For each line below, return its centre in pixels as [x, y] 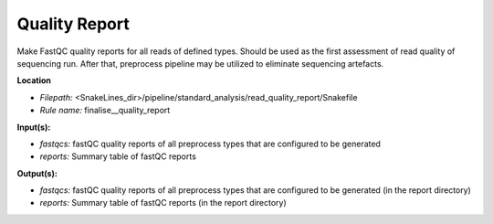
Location [34, 80]
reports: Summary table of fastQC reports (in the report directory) [163, 203]
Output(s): [37, 173]
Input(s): [34, 127]
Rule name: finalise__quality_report [105, 111]
